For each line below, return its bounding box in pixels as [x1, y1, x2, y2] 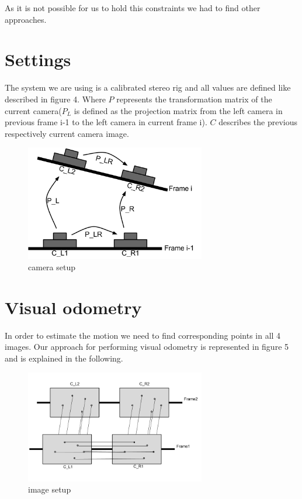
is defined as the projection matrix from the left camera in [74, 104, 283, 116]
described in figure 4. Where [5, 92, 106, 105]
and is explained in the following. [5, 352, 123, 364]
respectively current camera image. [5, 127, 129, 139]
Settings [5, 47, 71, 71]
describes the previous [218, 116, 298, 128]
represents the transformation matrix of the [116, 92, 272, 105]
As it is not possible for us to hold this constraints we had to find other [5, 2, 261, 13]
